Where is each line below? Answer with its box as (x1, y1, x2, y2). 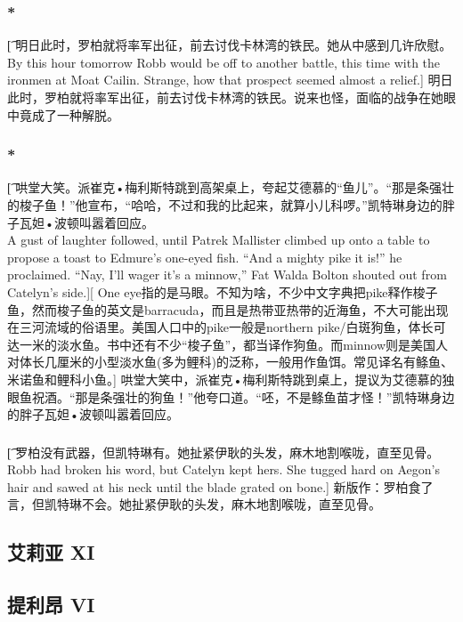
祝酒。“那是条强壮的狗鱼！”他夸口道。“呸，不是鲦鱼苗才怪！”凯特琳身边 (31, 387, 455, 406)
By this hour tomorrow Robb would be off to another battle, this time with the (7, 53, 441, 71)
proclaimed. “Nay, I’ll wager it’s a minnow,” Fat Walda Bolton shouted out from (7, 265, 447, 284)
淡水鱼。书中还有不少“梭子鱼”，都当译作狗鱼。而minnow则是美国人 (56, 335, 449, 353)
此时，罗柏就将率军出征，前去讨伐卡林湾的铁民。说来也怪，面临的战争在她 (7, 88, 443, 106)
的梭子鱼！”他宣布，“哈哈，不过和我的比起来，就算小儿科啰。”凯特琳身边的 (7, 196, 443, 214)
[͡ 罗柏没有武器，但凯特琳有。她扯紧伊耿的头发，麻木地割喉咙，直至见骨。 (7, 442, 440, 461)
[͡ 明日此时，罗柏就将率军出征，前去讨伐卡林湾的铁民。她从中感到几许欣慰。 (7, 36, 452, 54)
